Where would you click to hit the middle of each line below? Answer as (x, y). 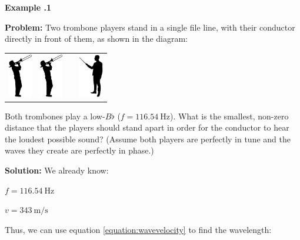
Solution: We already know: (57, 170)
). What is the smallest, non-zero (229, 116)
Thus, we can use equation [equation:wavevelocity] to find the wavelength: (138, 229)
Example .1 (28, 7)
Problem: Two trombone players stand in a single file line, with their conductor (150, 27)
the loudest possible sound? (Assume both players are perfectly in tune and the (148, 139)
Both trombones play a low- (55, 116)
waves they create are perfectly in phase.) (79, 150)
